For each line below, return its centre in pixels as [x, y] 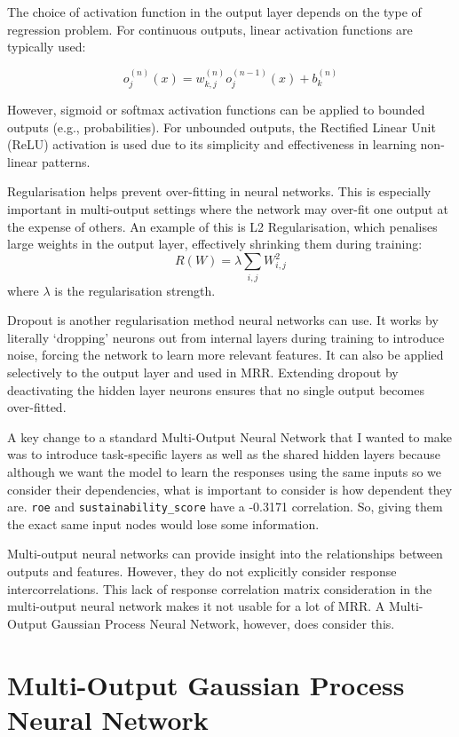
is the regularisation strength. [135, 290]
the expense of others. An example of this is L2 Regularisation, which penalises [222, 226]
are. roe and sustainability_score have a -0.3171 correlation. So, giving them [225, 507]
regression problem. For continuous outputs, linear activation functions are [210, 29]
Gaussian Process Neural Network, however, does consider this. [223, 623]
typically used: [47, 47]
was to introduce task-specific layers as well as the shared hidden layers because [224, 454]
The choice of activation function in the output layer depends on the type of [214, 12]
